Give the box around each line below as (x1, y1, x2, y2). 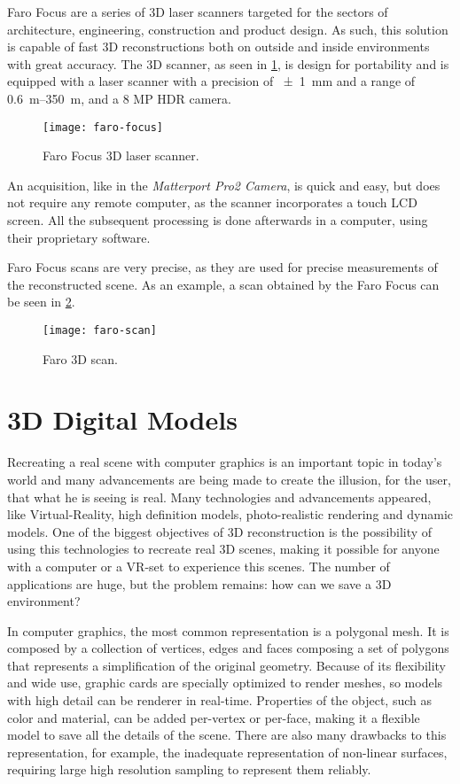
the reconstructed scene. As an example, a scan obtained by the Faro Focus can (7, 275, 440, 293)
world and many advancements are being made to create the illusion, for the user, (7, 470, 451, 488)
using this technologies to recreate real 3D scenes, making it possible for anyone (7, 539, 440, 558)
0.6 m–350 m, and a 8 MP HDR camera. (7, 89, 231, 107)
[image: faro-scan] (43, 323, 157, 337)
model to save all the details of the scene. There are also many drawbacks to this (7, 726, 447, 744)
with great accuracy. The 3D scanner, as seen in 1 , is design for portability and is (7, 54, 449, 73)
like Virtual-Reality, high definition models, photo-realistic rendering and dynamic (7, 505, 454, 524)
